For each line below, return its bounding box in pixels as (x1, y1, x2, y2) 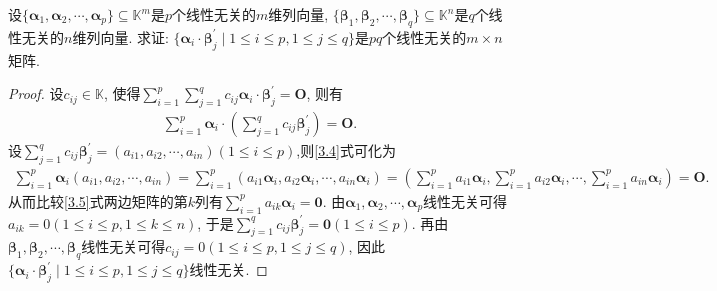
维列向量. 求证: (72, 26, 169, 47)
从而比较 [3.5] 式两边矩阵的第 (8, 190, 188, 211)
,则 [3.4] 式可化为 (296, 140, 396, 161)
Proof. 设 (8, 83, 64, 104)
